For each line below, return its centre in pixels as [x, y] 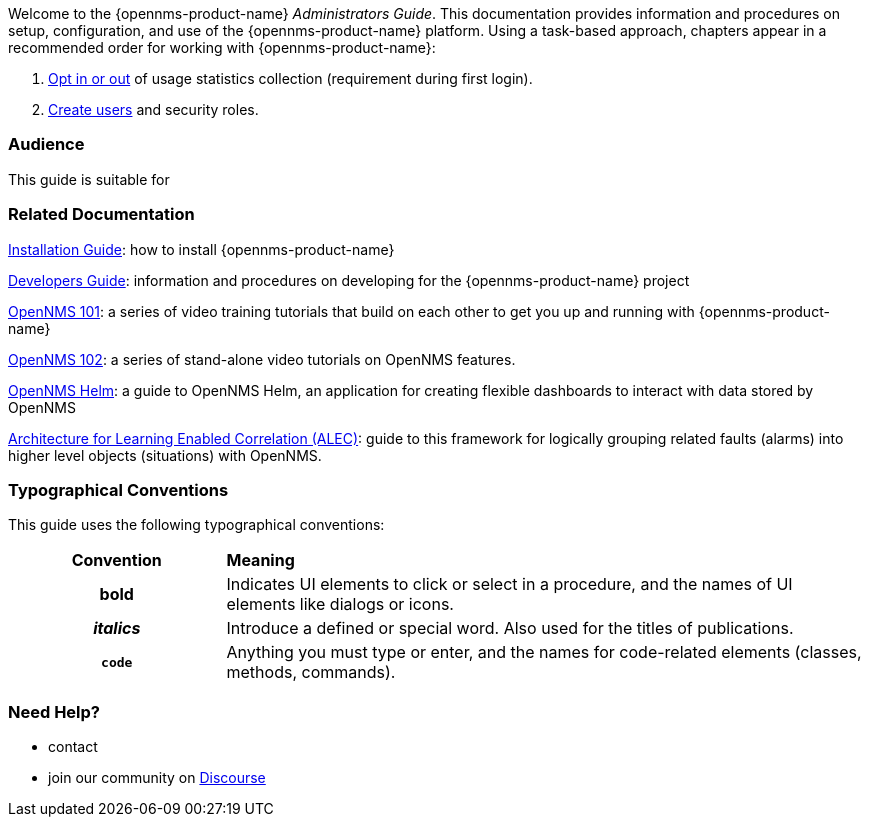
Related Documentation [101, 214]
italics [117, 628]
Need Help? [54, 711]
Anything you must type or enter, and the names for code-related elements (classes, [544, 652]
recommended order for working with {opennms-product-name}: [222, 47]
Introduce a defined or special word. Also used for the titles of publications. [510, 628]
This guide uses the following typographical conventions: [196, 525]
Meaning [260, 560]
